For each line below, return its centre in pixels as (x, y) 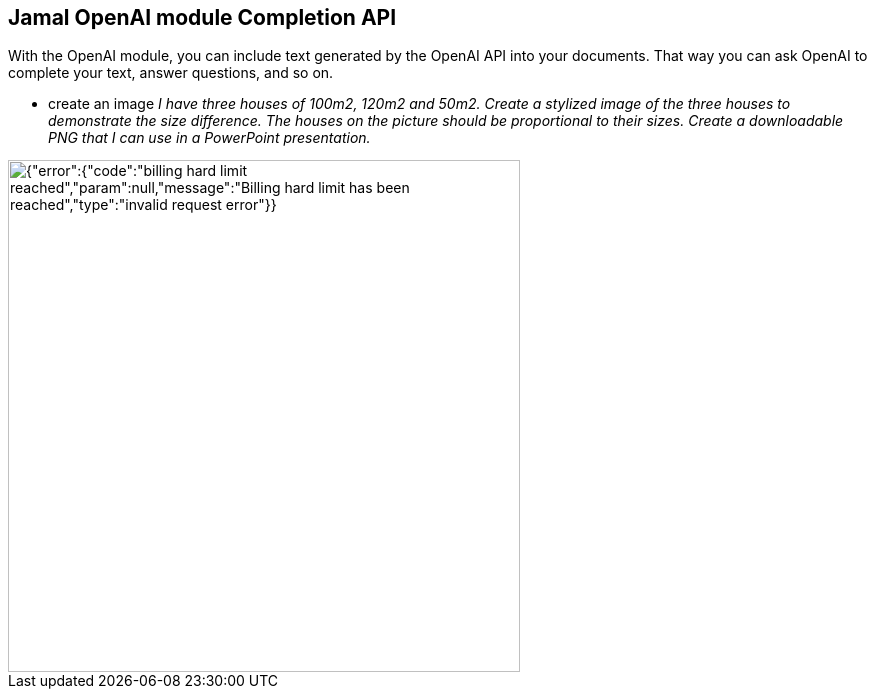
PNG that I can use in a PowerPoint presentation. (209, 138)
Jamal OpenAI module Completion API (202, 17)
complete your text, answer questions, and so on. (171, 73)
